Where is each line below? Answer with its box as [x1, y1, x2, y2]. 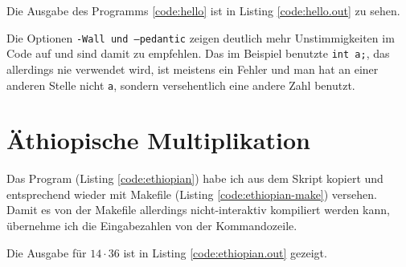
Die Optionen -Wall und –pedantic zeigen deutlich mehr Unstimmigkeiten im [6, 29, 395, 46]
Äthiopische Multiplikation [6, 123, 310, 156]
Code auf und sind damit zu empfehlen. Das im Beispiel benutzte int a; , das [6, 45, 390, 62]
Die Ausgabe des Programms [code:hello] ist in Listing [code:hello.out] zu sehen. [6, 2, 400, 18]
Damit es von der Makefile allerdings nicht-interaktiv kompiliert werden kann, [6, 201, 390, 218]
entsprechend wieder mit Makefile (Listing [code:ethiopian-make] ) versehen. [6, 185, 377, 202]
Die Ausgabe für [6, 244, 87, 261]
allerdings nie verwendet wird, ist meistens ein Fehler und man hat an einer [6, 60, 379, 77]
